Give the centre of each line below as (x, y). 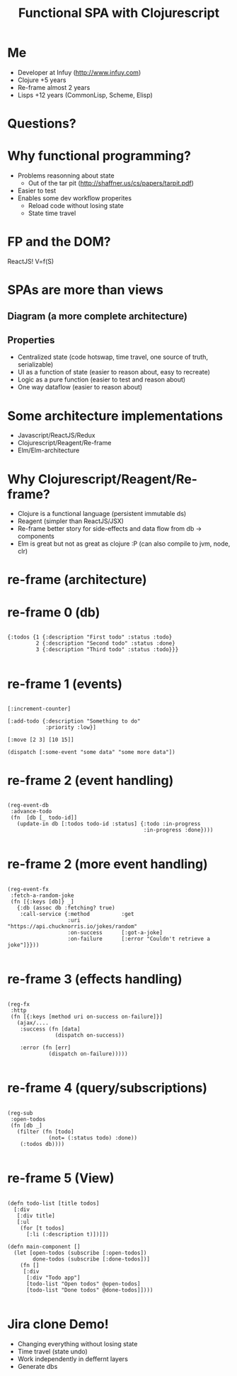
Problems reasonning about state (66, 176)
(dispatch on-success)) (90, 1036)
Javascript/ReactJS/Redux (56, 435)
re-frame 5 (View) (61, 1178)
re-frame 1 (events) (65, 684)
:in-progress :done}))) (178, 830)
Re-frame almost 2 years (54, 87)
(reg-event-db (28, 805)
